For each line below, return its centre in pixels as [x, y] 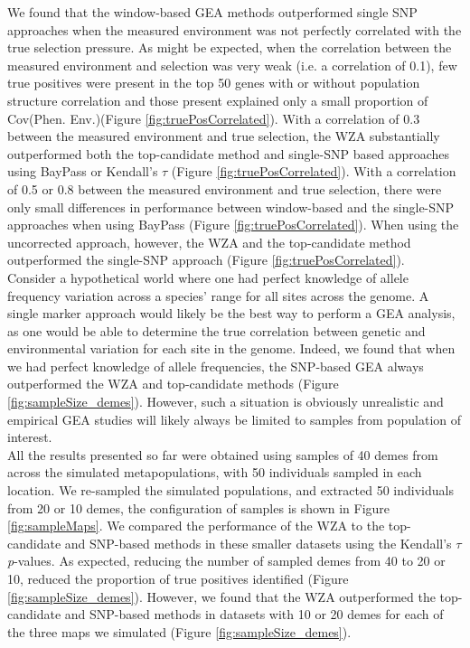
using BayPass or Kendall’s [83, 171]
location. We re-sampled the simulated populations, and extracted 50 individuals [230, 490]
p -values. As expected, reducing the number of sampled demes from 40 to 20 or [226, 561]
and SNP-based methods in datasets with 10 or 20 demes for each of [254, 614]
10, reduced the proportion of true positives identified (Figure [178, 578]
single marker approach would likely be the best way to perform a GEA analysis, [231, 313]
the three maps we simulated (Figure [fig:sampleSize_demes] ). [179, 631]
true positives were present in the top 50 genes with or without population [214, 83]
